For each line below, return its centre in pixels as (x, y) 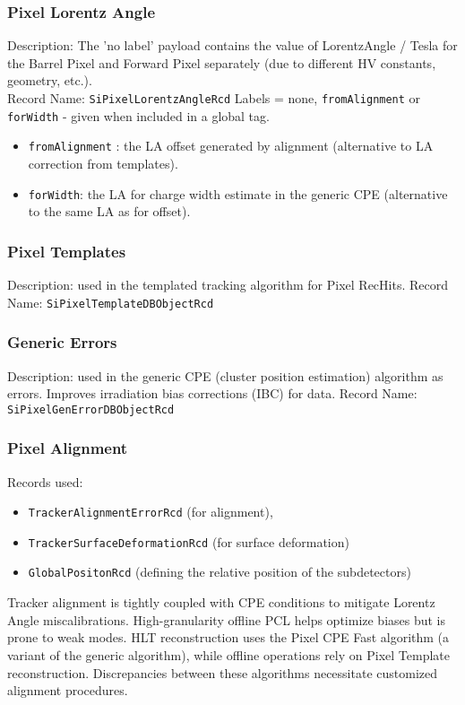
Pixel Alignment (68, 448)
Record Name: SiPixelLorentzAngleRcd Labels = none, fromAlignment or (214, 98)
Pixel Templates (67, 251)
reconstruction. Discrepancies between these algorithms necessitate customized (223, 672)
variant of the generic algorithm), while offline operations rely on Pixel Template (228, 654)
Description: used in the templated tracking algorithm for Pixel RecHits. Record (228, 285)
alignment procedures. (68, 690)
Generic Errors (62, 342)
